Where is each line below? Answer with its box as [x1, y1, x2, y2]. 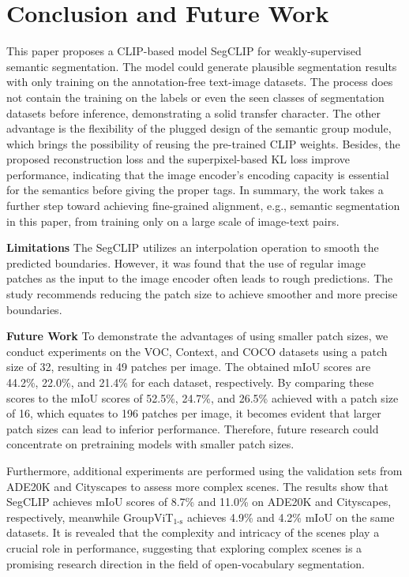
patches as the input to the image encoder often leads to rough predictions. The [6, 270, 393, 287]
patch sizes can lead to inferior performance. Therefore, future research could [6, 420, 379, 436]
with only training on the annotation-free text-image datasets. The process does [6, 73, 393, 90]
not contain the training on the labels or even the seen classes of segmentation [6, 88, 385, 105]
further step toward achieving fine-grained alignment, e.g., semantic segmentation [6, 197, 400, 214]
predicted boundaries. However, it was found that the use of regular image [6, 254, 366, 271]
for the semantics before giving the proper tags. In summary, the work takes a [6, 182, 384, 198]
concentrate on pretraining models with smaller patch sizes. [6, 436, 295, 452]
